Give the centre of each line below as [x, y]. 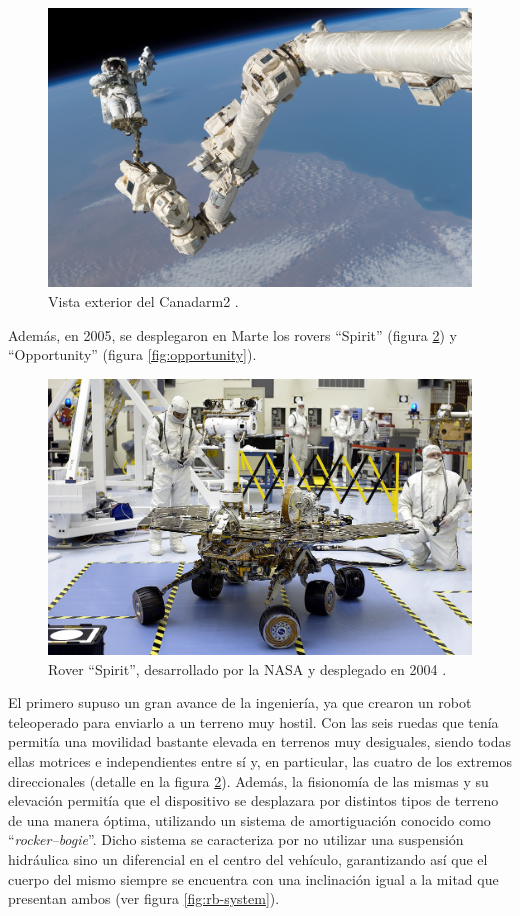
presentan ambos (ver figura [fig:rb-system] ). [144, 898]
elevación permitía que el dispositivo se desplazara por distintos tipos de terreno [253, 800]
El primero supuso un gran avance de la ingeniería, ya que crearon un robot [240, 702]
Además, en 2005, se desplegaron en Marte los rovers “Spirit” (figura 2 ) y [232, 334]
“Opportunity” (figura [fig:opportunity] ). [132, 354]
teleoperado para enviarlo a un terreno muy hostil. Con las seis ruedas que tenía [253, 721]
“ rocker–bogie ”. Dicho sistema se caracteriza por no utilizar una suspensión [236, 839]
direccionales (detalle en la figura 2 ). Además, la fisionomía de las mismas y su [248, 780]
